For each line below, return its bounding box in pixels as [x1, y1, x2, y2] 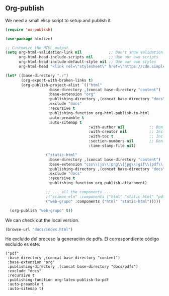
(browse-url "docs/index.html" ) [5, 227, 73, 232]
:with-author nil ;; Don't [88, 124, 167, 130]
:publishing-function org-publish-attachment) [48, 181, 147, 186]
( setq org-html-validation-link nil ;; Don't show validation [5, 50, 163, 55]
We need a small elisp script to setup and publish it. [5, 17, 112, 23]
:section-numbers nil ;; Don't [88, 138, 167, 144]
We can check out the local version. [5, 217, 79, 223]
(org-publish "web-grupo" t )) [10, 208, 73, 213]
